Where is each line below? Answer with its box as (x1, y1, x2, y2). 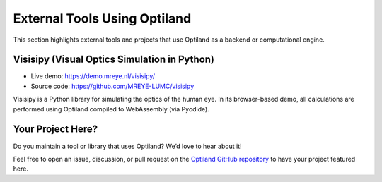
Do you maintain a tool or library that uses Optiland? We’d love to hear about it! (13, 142, 242, 150)
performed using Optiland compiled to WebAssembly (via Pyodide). (13, 104, 210, 113)
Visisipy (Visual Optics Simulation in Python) (13, 54, 215, 66)
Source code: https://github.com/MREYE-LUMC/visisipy (30, 82, 195, 90)
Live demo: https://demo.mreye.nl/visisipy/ (30, 72, 156, 80)
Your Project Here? (13, 123, 98, 135)
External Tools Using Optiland (13, 11, 192, 26)
